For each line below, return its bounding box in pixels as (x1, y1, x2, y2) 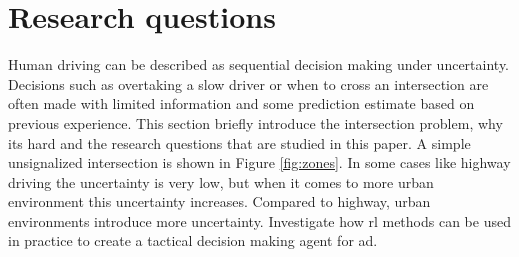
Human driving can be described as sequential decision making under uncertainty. (8, 54, 510, 75)
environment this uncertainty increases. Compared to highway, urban (8, 191, 431, 212)
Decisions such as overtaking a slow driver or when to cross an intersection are (8, 73, 489, 94)
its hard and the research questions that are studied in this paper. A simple (8, 132, 471, 153)
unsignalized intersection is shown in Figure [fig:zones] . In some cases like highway (8, 152, 511, 173)
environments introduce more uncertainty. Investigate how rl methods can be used (8, 210, 511, 231)
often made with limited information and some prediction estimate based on (8, 93, 475, 114)
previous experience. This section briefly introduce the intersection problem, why (8, 112, 503, 133)
